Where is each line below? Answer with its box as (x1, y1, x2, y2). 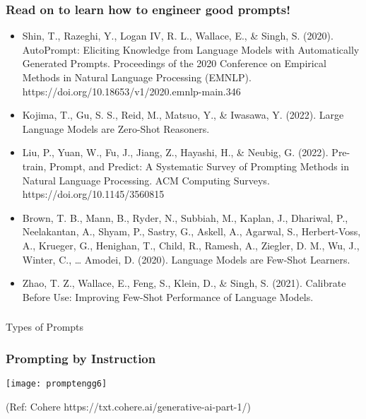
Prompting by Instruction (6, 349, 156, 367)
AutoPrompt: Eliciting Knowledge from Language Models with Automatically (22, 42, 360, 57)
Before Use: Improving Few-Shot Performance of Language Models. (22, 289, 314, 304)
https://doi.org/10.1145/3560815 (22, 187, 165, 201)
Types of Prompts (6, 319, 84, 334)
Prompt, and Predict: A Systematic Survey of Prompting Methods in (49, 158, 350, 173)
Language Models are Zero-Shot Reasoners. (22, 121, 210, 136)
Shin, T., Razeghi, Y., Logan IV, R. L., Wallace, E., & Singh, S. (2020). (22, 28, 333, 43)
